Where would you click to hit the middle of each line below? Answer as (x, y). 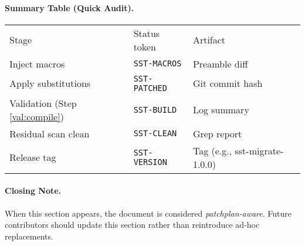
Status (147, 33)
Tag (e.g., (212, 150)
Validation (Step (43, 103)
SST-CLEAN (155, 134)
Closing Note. (33, 191)
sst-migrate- (259, 150)
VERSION (150, 162)
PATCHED (150, 88)
